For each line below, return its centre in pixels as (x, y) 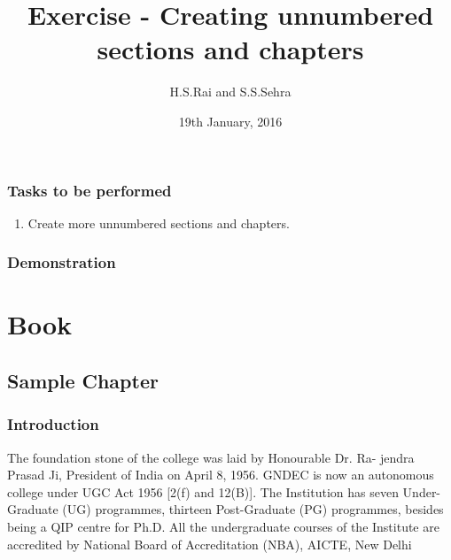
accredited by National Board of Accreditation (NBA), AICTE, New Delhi (210, 544)
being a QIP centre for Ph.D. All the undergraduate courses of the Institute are (223, 526)
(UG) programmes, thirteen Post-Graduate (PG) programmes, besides (253, 509)
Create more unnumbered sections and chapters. (159, 222)
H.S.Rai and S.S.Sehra (230, 92)
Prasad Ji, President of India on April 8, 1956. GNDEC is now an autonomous (221, 475)
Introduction (53, 424)
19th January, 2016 (230, 121)
